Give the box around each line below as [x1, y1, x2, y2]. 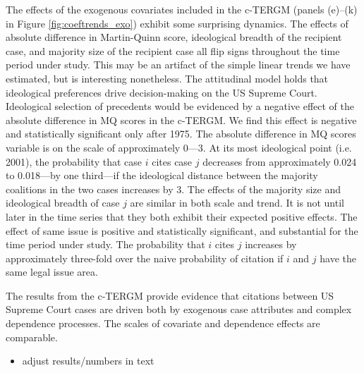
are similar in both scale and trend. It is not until [130, 195, 344, 210]
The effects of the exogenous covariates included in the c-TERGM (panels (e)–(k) [6, 2, 358, 16]
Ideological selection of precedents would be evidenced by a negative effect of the [6, 99, 355, 114]
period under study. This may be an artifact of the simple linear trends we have [6, 57, 351, 72]
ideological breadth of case [6, 195, 120, 210]
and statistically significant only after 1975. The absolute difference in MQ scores [6, 126, 356, 141]
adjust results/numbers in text [22, 353, 154, 368]
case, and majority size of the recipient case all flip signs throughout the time [6, 43, 340, 58]
